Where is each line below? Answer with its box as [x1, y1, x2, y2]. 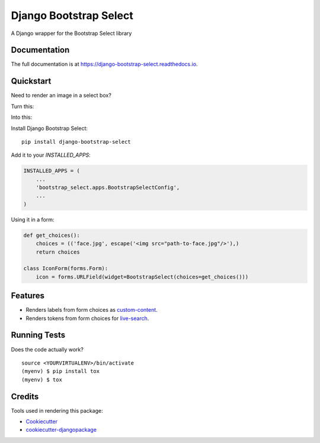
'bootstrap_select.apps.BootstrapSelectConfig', [36, 184, 180, 191]
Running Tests [11, 330, 65, 340]
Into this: [11, 113, 33, 121]
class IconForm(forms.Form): [23, 265, 108, 272]
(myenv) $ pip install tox [21, 368, 100, 375]
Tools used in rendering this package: [11, 407, 103, 414]
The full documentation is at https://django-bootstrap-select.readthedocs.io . [11, 61, 198, 68]
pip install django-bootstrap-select [21, 138, 132, 145]
